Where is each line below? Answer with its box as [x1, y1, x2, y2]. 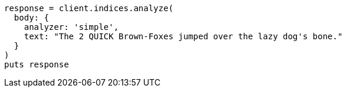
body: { [14, 13, 49, 22]
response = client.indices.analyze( [4, 4, 174, 13]
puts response [4, 60, 69, 69]
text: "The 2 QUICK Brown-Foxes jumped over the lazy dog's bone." [24, 32, 343, 41]
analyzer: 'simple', [24, 22, 119, 32]
